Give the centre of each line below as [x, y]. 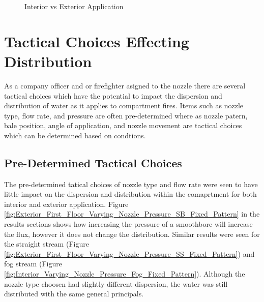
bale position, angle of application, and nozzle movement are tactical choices [123, 125]
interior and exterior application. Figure [66, 204]
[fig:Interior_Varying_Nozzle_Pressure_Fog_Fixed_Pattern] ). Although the [125, 274]
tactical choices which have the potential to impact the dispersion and [113, 95]
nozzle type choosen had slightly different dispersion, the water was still [116, 283]
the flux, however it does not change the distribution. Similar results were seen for [132, 234]
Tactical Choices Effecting [97, 41]
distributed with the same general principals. [74, 294]
